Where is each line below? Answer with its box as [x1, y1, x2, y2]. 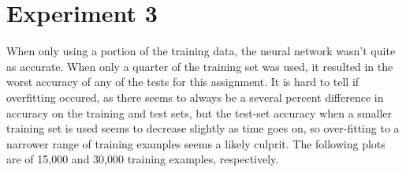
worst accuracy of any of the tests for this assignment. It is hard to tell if [6, 73, 359, 90]
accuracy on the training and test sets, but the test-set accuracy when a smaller [6, 104, 393, 121]
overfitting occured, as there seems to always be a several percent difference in [6, 88, 384, 105]
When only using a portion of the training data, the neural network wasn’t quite [6, 43, 396, 59]
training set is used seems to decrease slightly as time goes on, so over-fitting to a [6, 120, 400, 136]
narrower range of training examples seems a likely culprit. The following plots [6, 135, 386, 151]
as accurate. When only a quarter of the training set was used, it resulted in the [6, 58, 393, 74]
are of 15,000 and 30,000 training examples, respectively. [6, 151, 279, 167]
